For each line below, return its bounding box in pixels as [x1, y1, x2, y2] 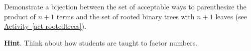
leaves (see [215, 11, 247, 21]
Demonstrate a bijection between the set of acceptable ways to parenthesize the [4, 1, 247, 11]
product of [4, 11, 36, 21]
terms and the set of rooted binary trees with [56, 11, 195, 21]
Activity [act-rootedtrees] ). [4, 21, 87, 31]
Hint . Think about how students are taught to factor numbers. [4, 37, 198, 48]
